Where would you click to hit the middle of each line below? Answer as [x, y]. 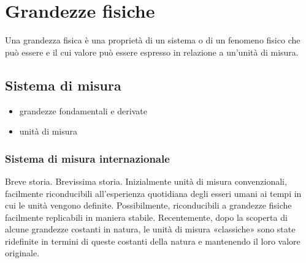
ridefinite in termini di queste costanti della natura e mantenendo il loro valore [153, 241]
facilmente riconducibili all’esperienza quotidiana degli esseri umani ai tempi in [153, 193]
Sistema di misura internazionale [87, 158]
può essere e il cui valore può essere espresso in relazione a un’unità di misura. [152, 52]
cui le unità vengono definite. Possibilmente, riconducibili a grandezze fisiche [148, 205]
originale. [22, 253]
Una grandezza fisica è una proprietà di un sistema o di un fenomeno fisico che [153, 40]
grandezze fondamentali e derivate [83, 110]
